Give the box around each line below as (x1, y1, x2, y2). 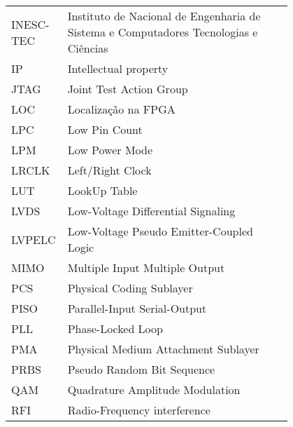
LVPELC (11, 231, 56, 248)
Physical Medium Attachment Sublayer (67, 341, 259, 357)
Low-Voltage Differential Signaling (67, 203, 236, 219)
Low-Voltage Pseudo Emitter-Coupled (67, 223, 253, 239)
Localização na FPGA (67, 101, 176, 117)
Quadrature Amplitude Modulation (67, 381, 241, 398)
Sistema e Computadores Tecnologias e (67, 24, 258, 40)
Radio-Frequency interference (67, 402, 210, 418)
